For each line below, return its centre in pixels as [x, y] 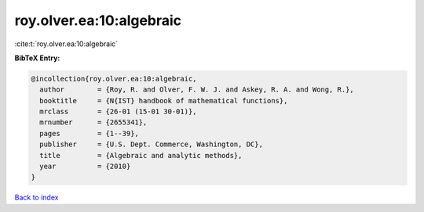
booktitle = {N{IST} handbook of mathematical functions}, [164, 101]
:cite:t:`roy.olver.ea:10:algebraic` [66, 44]
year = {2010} [85, 167]
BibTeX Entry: [37, 58]
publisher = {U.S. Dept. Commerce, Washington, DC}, [151, 144]
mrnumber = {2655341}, [93, 122]
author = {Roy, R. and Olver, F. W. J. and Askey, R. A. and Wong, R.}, [197, 90]
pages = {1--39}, [89, 133]
